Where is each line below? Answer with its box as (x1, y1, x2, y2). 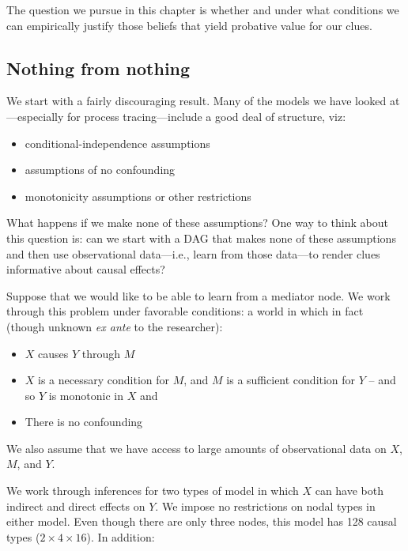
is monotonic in (48, 387, 123, 403)
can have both (315, 482, 384, 499)
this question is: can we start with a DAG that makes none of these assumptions (6, 229, 396, 246)
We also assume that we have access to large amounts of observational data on (6, 440, 387, 456)
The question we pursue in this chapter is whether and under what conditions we (6, 2, 399, 17)
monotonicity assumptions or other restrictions (25, 187, 251, 204)
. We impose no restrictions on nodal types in (155, 497, 376, 514)
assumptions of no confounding (25, 161, 176, 178)
